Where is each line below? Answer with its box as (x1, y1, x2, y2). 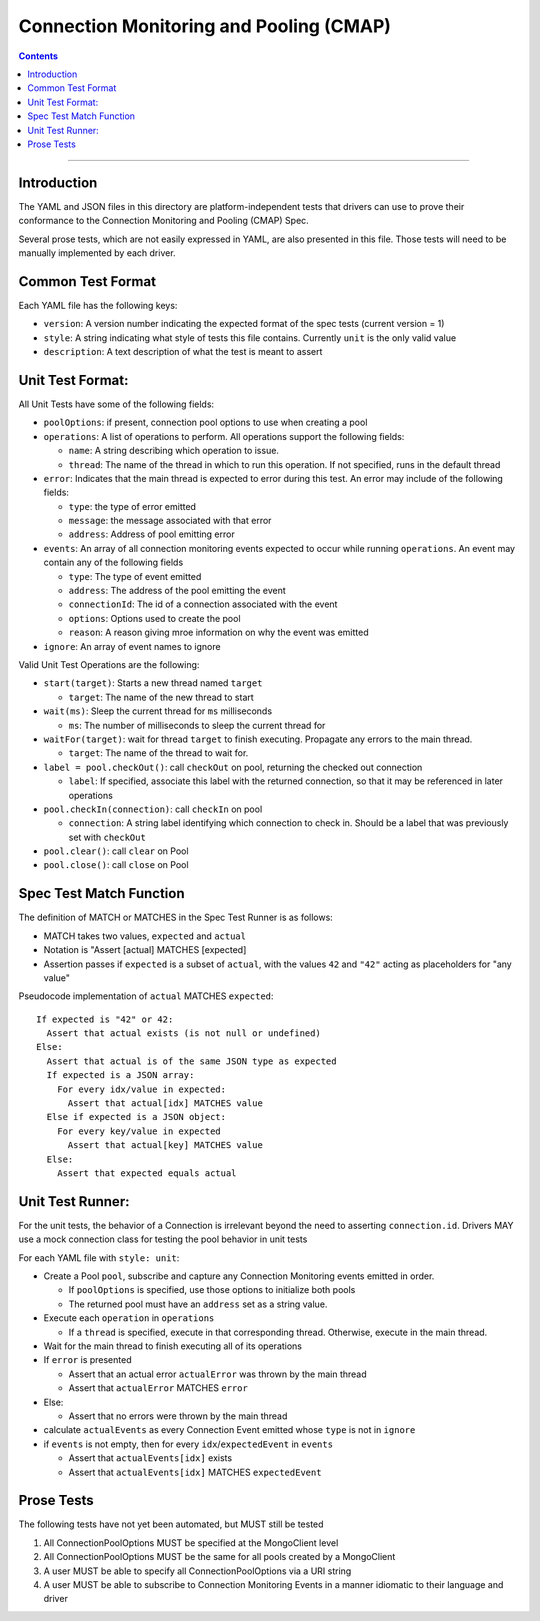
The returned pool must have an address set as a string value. (68, 1298, 328, 1310)
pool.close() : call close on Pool (43, 859, 189, 871)
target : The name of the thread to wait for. (68, 747, 249, 759)
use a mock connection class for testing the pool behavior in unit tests (18, 1233, 308, 1245)
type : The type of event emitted (68, 570, 202, 582)
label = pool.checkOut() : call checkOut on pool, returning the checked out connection (43, 761, 423, 773)
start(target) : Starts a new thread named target (43, 677, 263, 689)
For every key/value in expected (56, 1125, 222, 1137)
